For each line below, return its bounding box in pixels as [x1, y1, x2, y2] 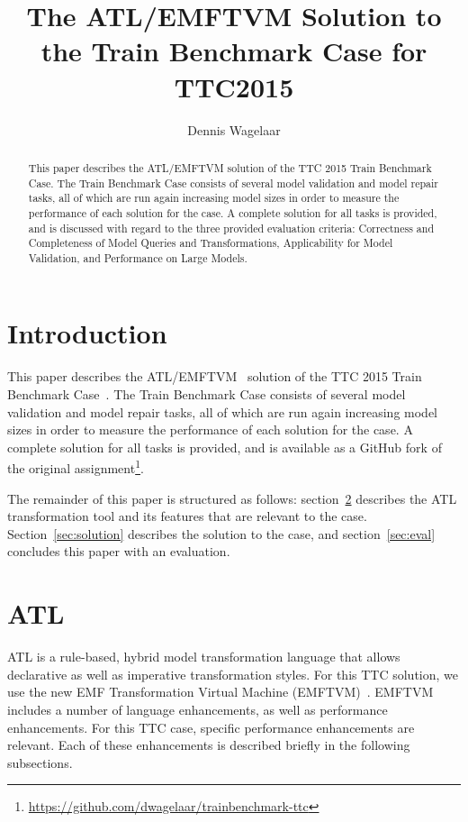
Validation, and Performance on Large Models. [28, 250, 247, 265]
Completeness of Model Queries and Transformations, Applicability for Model [28, 235, 393, 251]
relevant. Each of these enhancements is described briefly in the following [7, 735, 410, 754]
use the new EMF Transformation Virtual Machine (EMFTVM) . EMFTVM [7, 682, 434, 701]
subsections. [7, 753, 73, 772]
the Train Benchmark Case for [40, 32, 427, 69]
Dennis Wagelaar [187, 120, 281, 139]
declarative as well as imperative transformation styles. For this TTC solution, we [7, 664, 459, 683]
